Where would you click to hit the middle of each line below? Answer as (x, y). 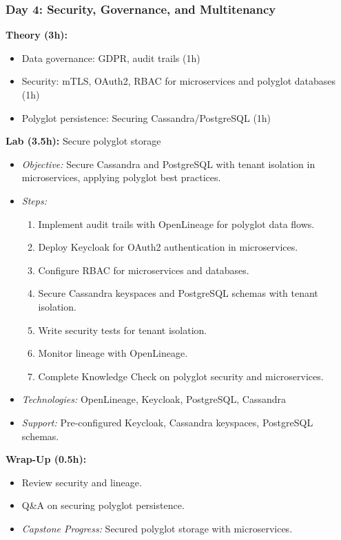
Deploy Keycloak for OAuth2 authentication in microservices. (168, 247)
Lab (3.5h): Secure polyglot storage (83, 141)
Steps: (34, 200)
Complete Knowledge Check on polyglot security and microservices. (181, 376)
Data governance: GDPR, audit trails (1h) (111, 58)
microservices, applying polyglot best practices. (121, 177)
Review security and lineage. (82, 482)
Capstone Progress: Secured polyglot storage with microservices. (157, 528)
